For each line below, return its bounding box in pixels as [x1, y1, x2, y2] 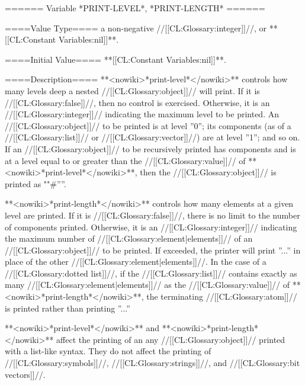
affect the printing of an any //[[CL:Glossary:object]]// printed [56, 333, 285, 345]
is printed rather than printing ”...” [5, 301, 130, 314]
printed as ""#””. [5, 177, 66, 190]
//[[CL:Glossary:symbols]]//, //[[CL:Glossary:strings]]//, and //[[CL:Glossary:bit [5, 357, 300, 369]
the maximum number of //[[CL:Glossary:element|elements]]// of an [5, 232, 253, 245]
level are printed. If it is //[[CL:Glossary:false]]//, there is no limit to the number [5, 208, 300, 221]
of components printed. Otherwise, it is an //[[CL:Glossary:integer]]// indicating [5, 220, 297, 233]
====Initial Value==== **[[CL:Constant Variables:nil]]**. [5, 53, 226, 65]
